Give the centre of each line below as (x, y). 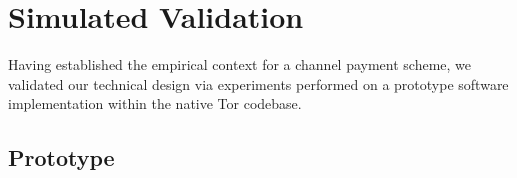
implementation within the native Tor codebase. (155, 103)
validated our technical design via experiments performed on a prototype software (258, 83)
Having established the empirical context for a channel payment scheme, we (240, 64)
